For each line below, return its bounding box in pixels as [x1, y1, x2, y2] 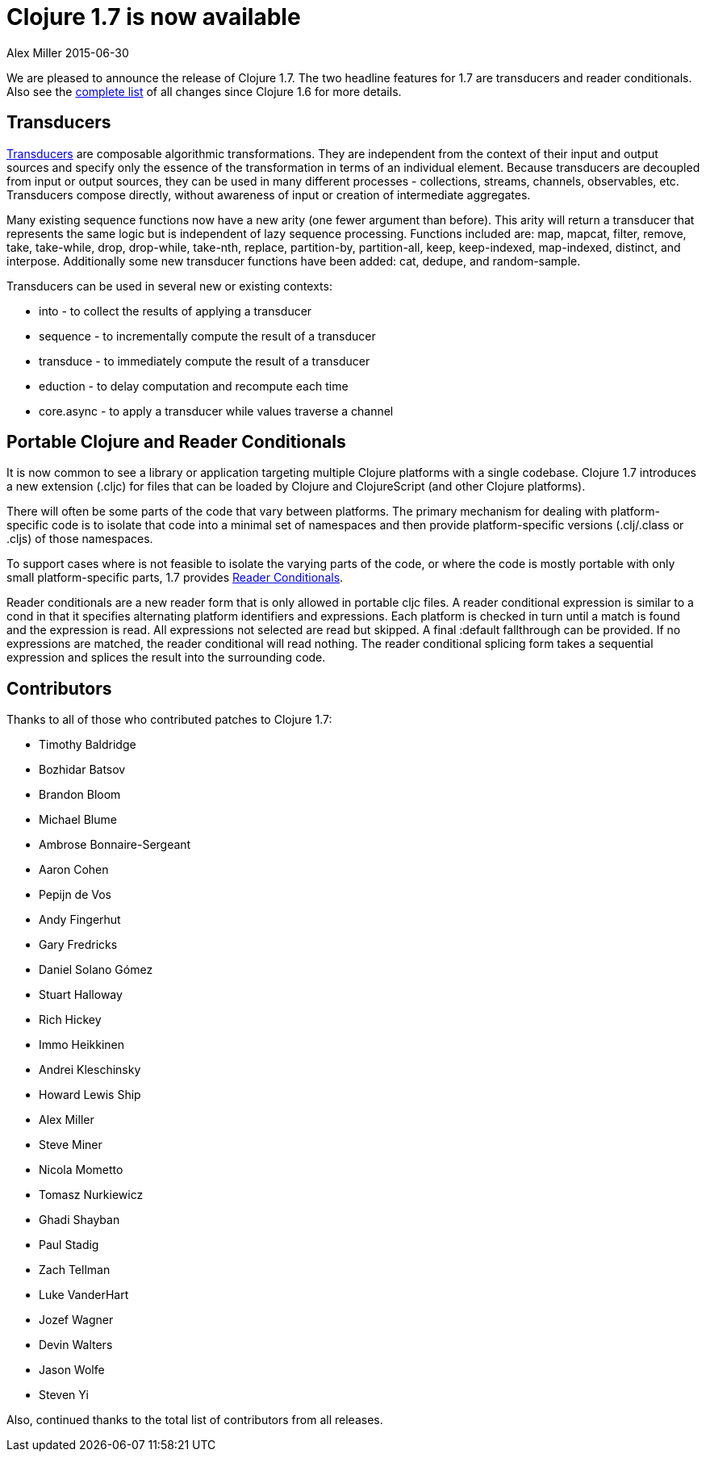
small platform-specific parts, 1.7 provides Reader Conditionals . [6, 570, 344, 585]
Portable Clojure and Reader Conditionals [6, 432, 346, 453]
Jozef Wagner [39, 1313, 114, 1327]
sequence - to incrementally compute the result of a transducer [39, 328, 376, 343]
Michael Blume [39, 813, 117, 827]
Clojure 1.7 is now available [6, 3, 301, 31]
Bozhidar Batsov [39, 762, 126, 777]
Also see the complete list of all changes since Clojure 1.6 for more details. [6, 84, 402, 98]
